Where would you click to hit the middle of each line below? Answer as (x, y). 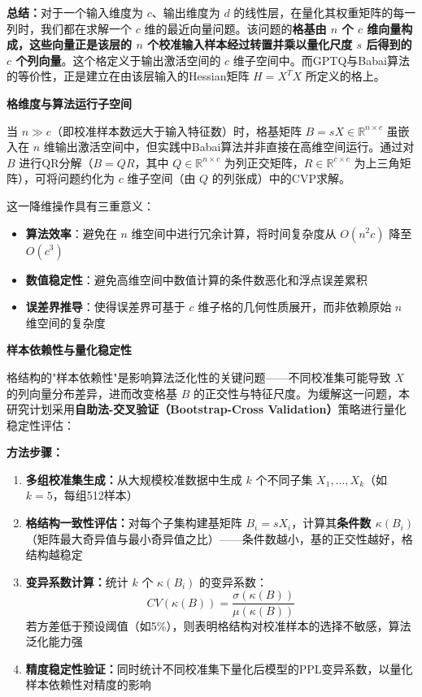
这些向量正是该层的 (80, 44)
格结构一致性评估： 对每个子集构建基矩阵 (134, 523)
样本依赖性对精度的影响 (88, 684)
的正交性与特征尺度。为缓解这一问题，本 (301, 393)
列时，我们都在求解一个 (69, 28)
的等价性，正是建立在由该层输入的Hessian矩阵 (128, 76)
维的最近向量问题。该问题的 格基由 (235, 28)
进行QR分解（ (56, 162)
